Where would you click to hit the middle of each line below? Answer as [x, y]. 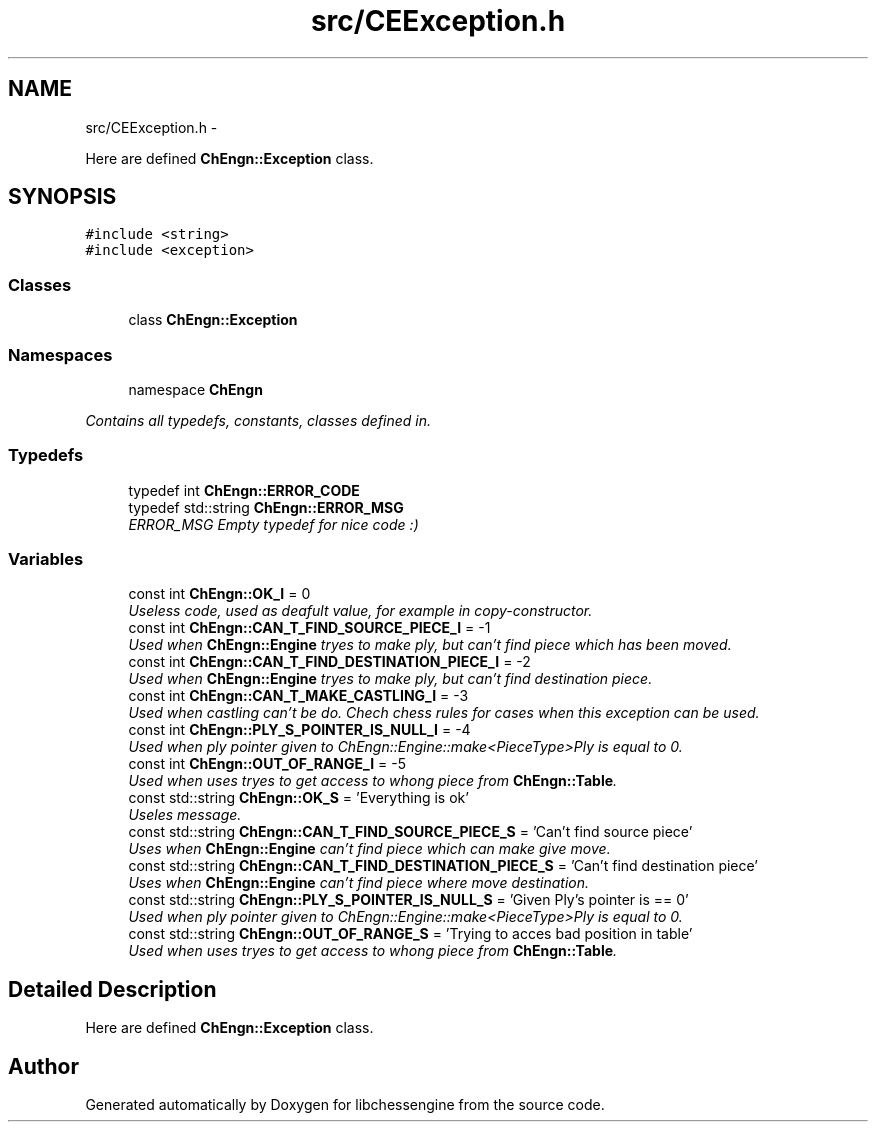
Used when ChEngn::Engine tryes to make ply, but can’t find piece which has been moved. [430, 645]
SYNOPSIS [62, 197]
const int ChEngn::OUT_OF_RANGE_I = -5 [267, 764]
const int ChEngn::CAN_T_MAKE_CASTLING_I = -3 [298, 696]
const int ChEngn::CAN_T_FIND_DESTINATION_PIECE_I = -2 [329, 662]
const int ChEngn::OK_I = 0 [219, 594]
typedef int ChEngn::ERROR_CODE [244, 490]
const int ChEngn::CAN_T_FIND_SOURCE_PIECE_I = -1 [309, 628]
